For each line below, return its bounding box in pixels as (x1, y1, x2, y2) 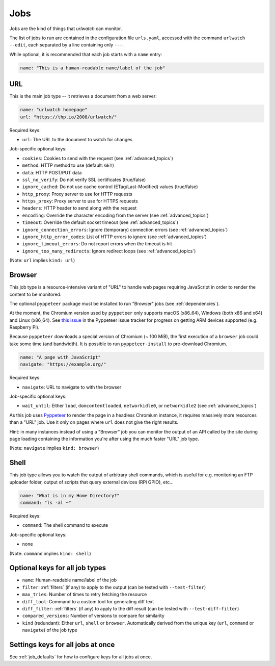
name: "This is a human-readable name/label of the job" (20, 65, 166, 71)
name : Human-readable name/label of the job (22, 577, 117, 583)
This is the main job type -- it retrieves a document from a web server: (9, 93, 157, 99)
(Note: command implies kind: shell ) (9, 550, 91, 556)
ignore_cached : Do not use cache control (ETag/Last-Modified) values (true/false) (22, 184, 198, 190)
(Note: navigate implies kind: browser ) (9, 445, 99, 451)
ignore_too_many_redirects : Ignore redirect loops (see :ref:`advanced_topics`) (22, 248, 196, 254)
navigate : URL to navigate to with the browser (22, 384, 122, 390)
